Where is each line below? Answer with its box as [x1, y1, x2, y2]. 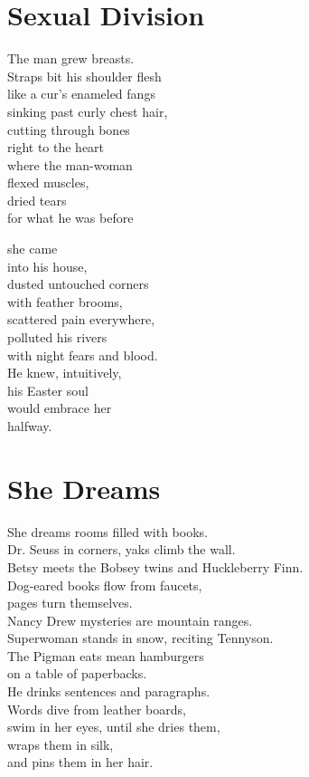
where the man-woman [7, 155, 133, 174]
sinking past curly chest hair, [7, 101, 168, 120]
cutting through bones [7, 120, 130, 139]
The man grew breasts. [7, 49, 135, 68]
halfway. [7, 417, 52, 435]
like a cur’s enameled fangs [7, 84, 155, 103]
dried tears [7, 190, 67, 209]
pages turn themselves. [7, 593, 133, 612]
